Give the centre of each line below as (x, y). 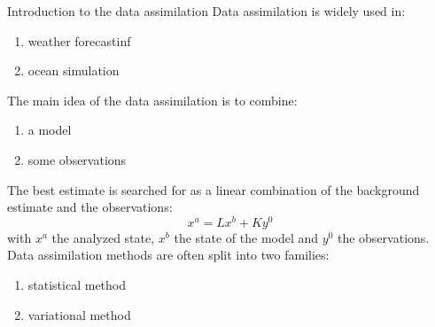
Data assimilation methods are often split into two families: (168, 255)
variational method (79, 314)
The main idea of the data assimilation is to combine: (152, 100)
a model (50, 130)
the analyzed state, (103, 237)
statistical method (77, 285)
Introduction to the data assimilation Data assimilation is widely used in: (206, 11)
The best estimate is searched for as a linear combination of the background (214, 189)
